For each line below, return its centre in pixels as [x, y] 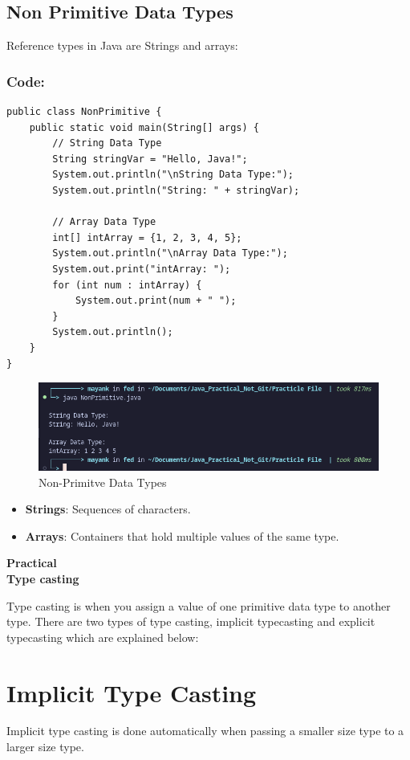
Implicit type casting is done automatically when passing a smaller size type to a [205, 731]
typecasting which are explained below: [103, 637]
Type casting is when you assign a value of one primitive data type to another [199, 605]
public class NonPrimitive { [84, 112]
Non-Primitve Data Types [103, 482]
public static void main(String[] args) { [144, 127]
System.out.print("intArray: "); [142, 269]
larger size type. [45, 747]
